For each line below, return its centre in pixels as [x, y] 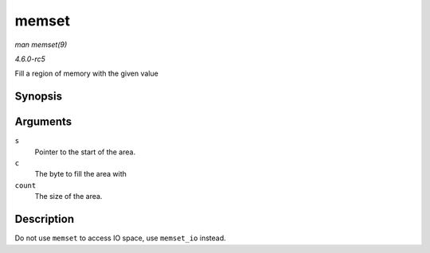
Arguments [43, 122]
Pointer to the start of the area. [85, 152]
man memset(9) [41, 45]
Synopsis [39, 97]
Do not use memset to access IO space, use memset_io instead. [120, 238]
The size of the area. [68, 197]
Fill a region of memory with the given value [86, 74]
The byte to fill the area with [81, 174]
